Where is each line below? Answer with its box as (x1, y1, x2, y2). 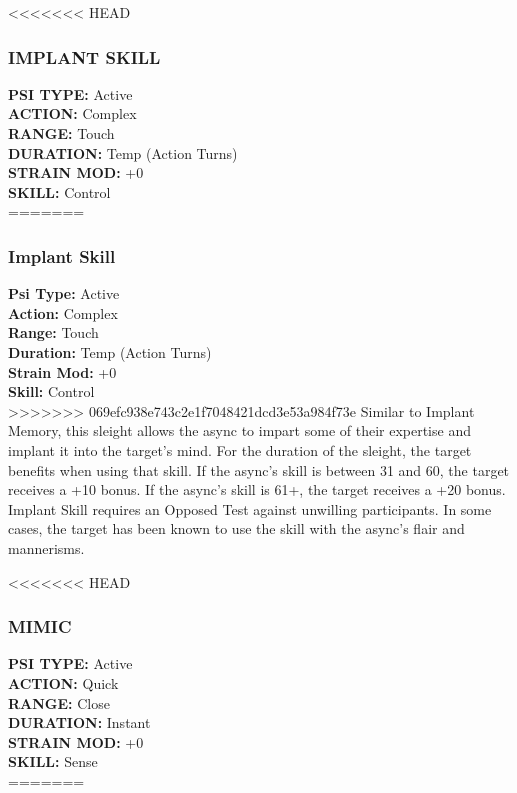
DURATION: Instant (8, 712, 151, 733)
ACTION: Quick (8, 672, 119, 693)
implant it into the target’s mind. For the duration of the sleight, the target (8, 439, 472, 460)
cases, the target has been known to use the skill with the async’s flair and (8, 518, 465, 539)
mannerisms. (8, 537, 85, 558)
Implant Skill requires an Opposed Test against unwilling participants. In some (8, 498, 492, 519)
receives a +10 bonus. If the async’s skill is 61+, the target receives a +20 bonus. (8, 479, 506, 500)
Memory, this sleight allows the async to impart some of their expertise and (8, 420, 471, 441)
